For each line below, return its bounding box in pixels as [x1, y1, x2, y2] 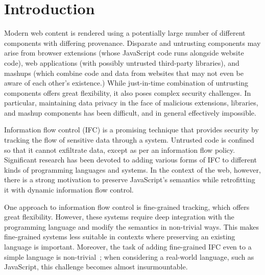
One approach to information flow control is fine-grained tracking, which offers [4, 201, 250, 212]
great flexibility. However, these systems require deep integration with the [4, 211, 234, 222]
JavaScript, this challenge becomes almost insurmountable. [4, 261, 188, 272]
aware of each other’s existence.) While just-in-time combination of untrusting [4, 77, 248, 88]
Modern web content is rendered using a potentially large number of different [4, 28, 246, 38]
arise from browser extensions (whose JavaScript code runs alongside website [4, 47, 244, 58]
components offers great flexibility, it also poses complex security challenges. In [4, 87, 251, 98]
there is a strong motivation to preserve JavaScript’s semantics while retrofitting [4, 174, 255, 185]
